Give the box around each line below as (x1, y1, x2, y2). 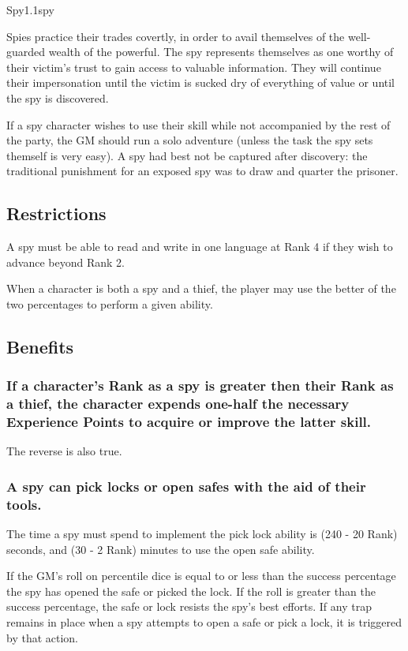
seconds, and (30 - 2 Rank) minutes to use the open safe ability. (6, 541, 315, 557)
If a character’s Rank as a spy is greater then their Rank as (6, 376, 394, 395)
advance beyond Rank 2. (6, 253, 125, 270)
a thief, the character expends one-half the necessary (6, 394, 350, 413)
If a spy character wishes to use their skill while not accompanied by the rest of (6, 116, 391, 133)
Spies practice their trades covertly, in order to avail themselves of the (6, 28, 345, 44)
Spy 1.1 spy (6, 2, 54, 17)
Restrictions (6, 201, 107, 226)
